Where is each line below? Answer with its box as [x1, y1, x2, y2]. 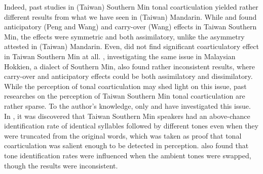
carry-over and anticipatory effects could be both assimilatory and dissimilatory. [4, 71, 253, 81]
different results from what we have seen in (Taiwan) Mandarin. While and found [4, 11, 257, 22]
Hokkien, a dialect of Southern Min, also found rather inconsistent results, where [4, 61, 255, 71]
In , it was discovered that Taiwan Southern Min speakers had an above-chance [4, 110, 250, 121]
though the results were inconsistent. [4, 160, 118, 170]
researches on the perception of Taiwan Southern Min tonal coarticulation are [4, 91, 245, 101]
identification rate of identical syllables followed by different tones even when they [4, 120, 258, 131]
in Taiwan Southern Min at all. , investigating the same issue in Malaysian [4, 51, 236, 61]
